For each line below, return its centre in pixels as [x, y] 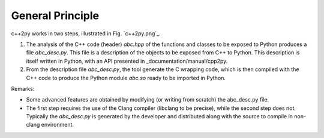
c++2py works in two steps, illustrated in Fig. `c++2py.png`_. [86, 33]
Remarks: [23, 88]
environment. [58, 125]
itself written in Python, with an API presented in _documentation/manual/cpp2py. [127, 61]
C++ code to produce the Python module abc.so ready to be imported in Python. [126, 78]
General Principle [55, 16]
